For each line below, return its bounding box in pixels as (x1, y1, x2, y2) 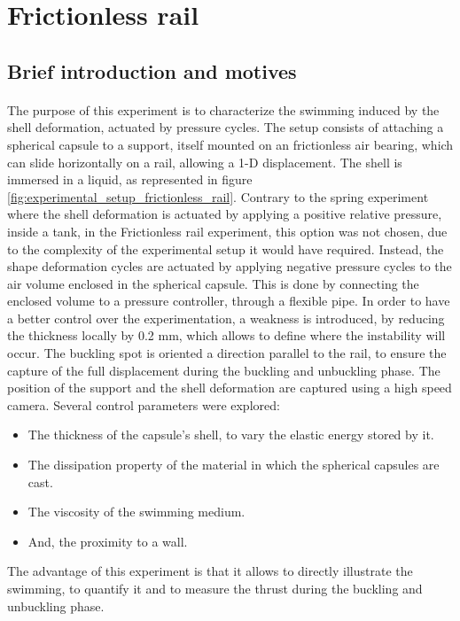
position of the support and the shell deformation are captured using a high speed (7, 378, 452, 397)
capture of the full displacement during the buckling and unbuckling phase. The (7, 361, 441, 379)
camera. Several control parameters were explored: (7, 395, 280, 414)
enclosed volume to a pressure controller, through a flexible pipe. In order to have (7, 291, 450, 310)
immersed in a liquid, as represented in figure (7, 170, 253, 189)
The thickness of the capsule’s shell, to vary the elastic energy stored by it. (27, 425, 434, 444)
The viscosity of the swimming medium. (27, 502, 246, 521)
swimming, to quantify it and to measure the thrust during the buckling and (7, 579, 423, 597)
